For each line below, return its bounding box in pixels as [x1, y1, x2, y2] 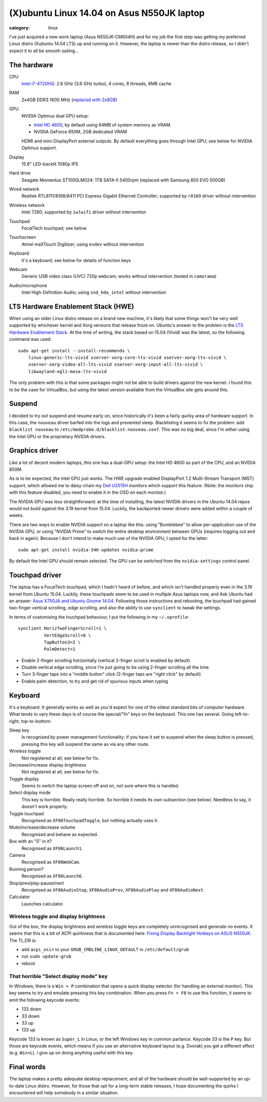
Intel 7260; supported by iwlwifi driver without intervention [21, 209, 146, 215]
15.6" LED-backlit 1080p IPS [21, 161, 79, 167]
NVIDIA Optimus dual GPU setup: [21, 113, 89, 119]
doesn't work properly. [21, 804, 68, 810]
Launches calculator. [21, 901, 64, 907]
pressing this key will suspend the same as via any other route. [21, 741, 150, 747]
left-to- [235, 711, 250, 717]
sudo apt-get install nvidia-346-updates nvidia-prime [18, 547, 154, 553]
